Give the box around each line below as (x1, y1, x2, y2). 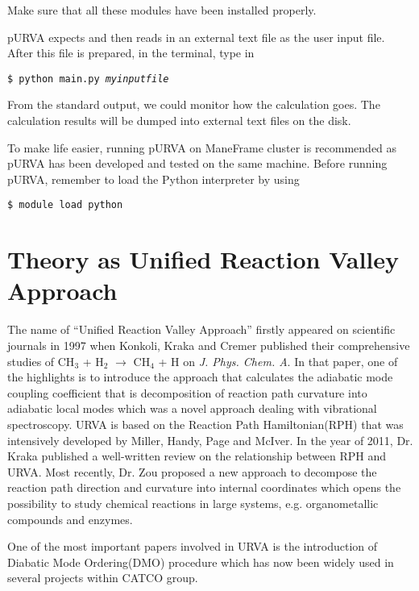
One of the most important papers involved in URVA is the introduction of (7, 538, 378, 555)
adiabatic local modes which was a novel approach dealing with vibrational (7, 400, 377, 417)
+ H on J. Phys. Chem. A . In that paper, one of (158, 352, 398, 369)
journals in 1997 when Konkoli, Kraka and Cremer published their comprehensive (7, 336, 410, 353)
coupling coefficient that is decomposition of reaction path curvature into (7, 384, 367, 401)
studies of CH (7, 352, 75, 369)
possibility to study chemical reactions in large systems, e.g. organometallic (7, 494, 379, 511)
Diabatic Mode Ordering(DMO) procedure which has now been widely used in (7, 553, 394, 570)
